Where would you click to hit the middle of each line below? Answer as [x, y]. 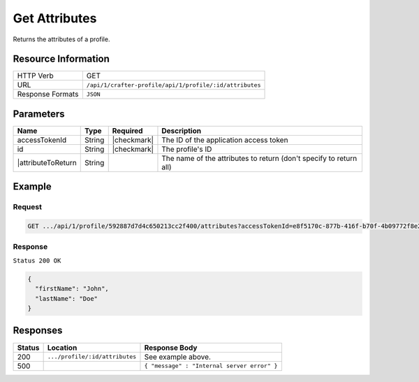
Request [27, 207]
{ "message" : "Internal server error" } [211, 366]
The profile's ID [187, 149]
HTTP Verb [35, 76]
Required [127, 131]
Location [62, 348]
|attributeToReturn [47, 162]
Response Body [171, 348]
